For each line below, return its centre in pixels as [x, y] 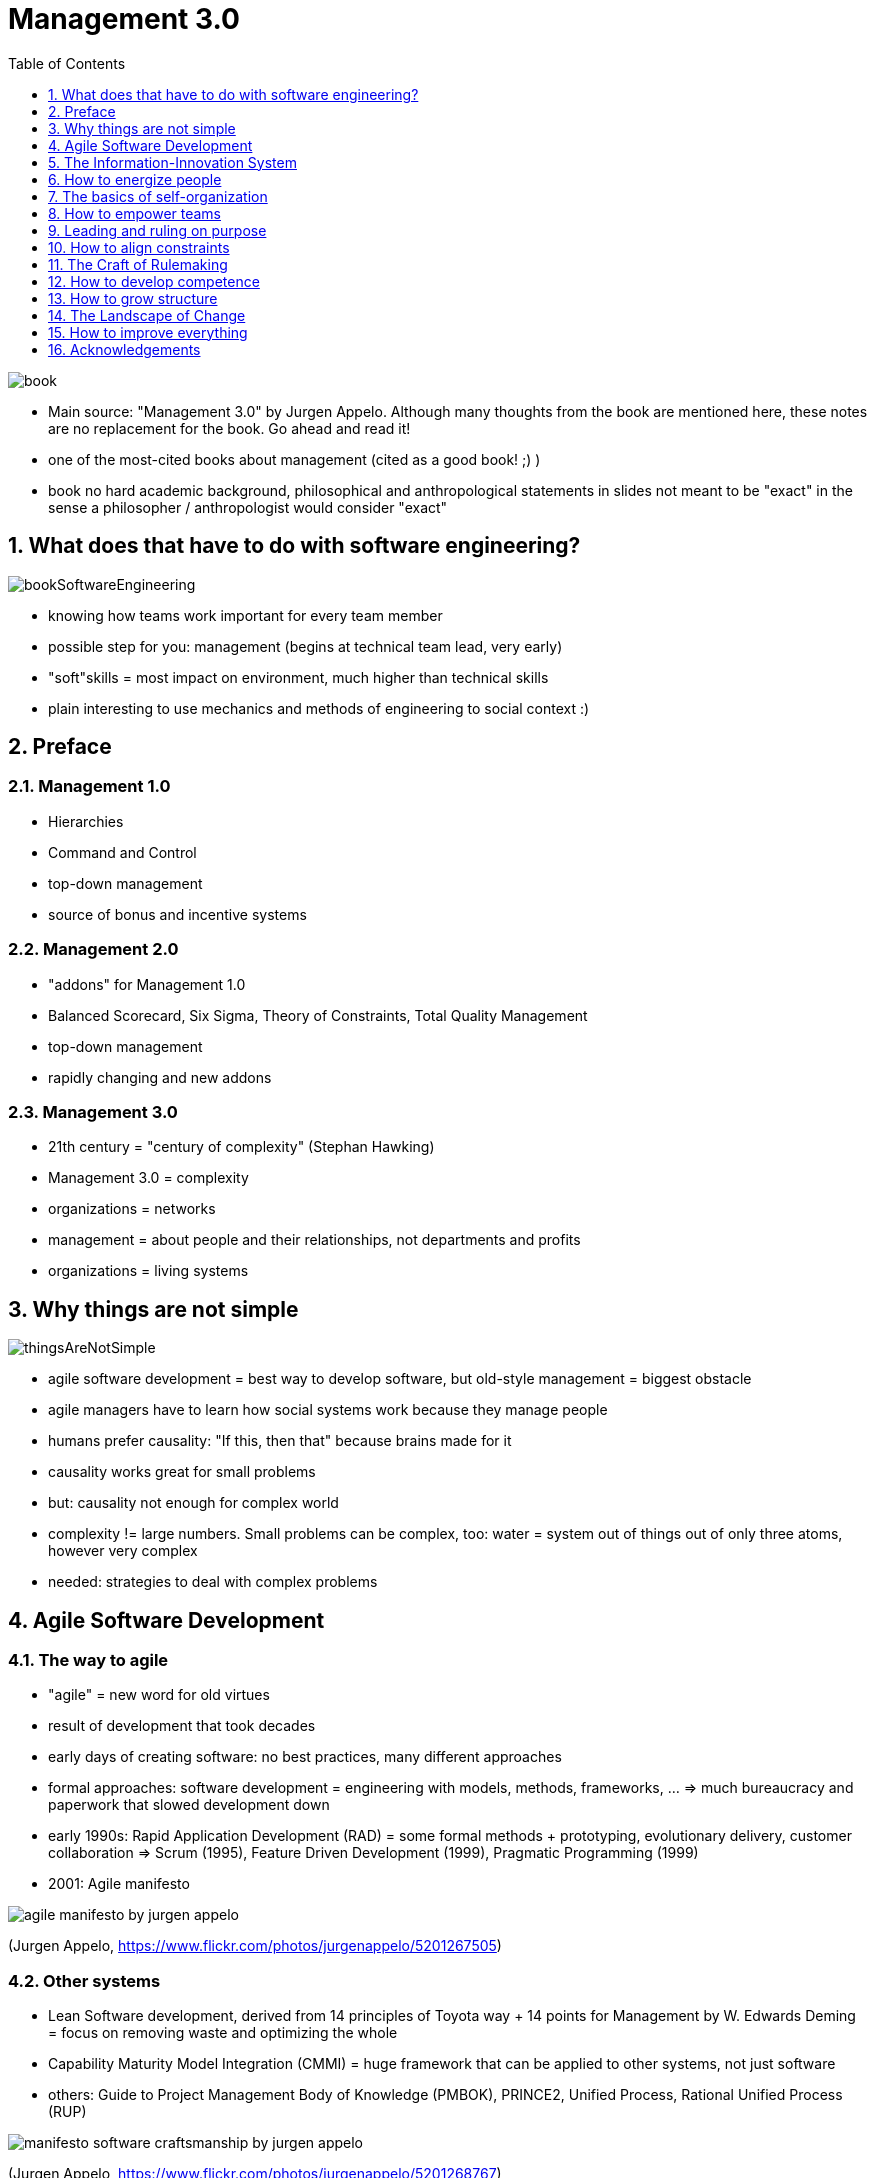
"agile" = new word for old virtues [159, 1695]
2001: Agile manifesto [119, 1884]
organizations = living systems [148, 1271]
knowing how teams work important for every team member [245, 615]
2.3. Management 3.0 [93, 1111]
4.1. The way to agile [88, 1660]
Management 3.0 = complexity [148, 1178]
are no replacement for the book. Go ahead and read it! [229, 428]
